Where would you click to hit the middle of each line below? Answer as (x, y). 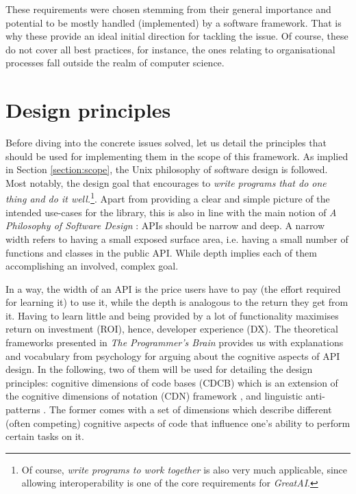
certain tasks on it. (45, 436)
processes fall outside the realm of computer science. (115, 63)
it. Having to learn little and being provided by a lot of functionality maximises (172, 315)
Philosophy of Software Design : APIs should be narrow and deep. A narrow (165, 225)
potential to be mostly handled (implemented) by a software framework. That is (174, 22)
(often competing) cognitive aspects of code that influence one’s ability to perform (178, 422)
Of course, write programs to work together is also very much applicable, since (185, 469)
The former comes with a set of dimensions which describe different (190, 409)
